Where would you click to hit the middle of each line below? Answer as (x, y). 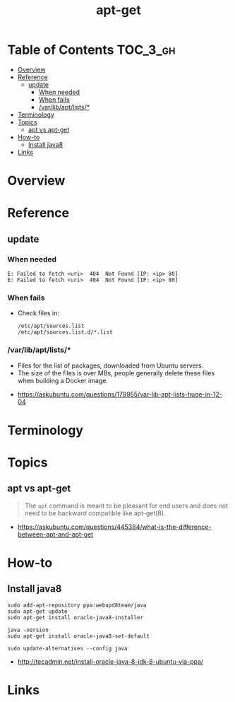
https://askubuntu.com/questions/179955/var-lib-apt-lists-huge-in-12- (120, 394)
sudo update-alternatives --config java (68, 648)
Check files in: (38, 313)
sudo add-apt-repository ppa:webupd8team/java (77, 605)
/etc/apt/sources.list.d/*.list (65, 332)
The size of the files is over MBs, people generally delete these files (116, 373)
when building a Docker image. (62, 380)
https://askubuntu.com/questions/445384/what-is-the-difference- (114, 527)
